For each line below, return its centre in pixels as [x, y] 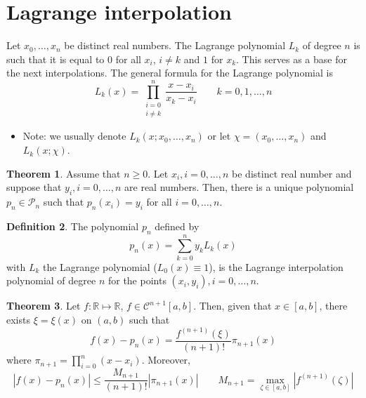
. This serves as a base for [292, 59]
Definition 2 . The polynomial [73, 226]
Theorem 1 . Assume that [64, 173]
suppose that [34, 187]
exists [18, 319]
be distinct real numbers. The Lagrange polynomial [175, 45]
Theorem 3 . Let [44, 306]
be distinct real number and [292, 173]
